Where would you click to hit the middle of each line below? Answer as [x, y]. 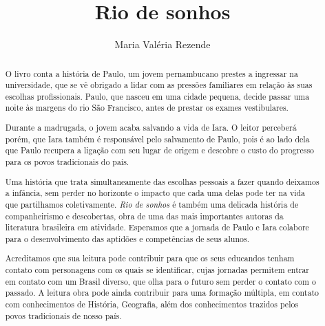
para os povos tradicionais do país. [67, 162]
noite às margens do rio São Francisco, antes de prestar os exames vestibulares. [147, 108]
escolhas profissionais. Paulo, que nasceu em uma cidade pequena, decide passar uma [157, 96]
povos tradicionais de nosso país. [63, 315]
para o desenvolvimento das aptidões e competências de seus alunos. [127, 238]
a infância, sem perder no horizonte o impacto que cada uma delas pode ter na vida [155, 193]
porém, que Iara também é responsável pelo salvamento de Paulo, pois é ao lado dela [157, 139]
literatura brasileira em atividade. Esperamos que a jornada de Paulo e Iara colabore [157, 227]
